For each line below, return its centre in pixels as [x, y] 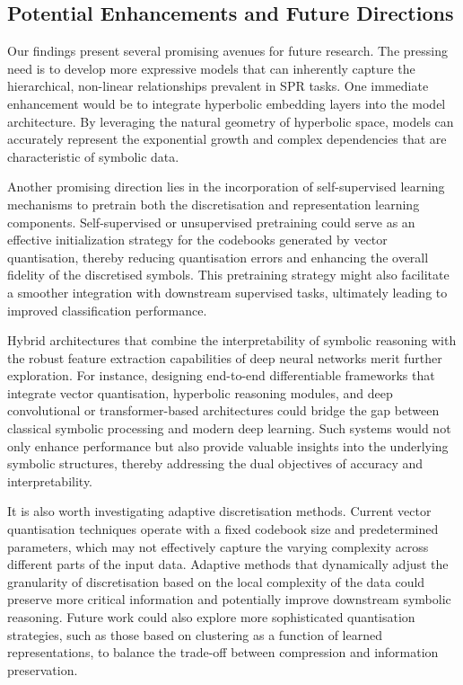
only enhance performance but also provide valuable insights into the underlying [228, 445]
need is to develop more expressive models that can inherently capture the [211, 68]
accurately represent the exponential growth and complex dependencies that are [227, 139]
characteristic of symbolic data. [93, 156]
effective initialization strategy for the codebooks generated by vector [197, 240]
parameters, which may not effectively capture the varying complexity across [218, 546]
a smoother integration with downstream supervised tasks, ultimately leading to [227, 292]
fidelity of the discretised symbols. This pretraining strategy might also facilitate [228, 275]
